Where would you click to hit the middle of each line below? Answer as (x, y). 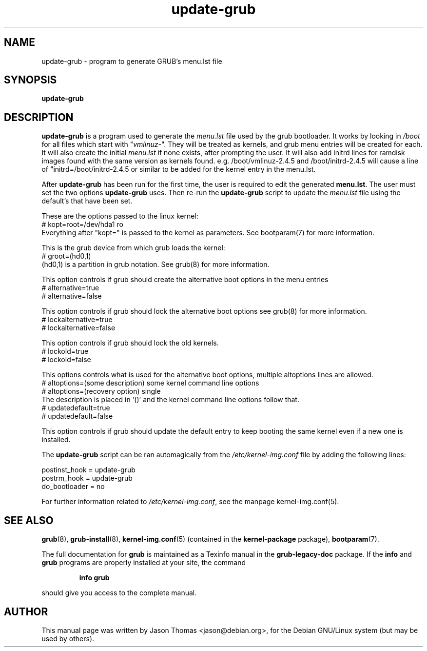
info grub (94, 578)
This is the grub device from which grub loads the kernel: (133, 248)
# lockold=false (66, 360)
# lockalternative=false (78, 328)
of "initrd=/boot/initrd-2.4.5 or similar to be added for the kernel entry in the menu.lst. (179, 169)
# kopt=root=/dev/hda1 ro (82, 224)
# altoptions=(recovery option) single (101, 391)
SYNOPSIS (30, 80)
